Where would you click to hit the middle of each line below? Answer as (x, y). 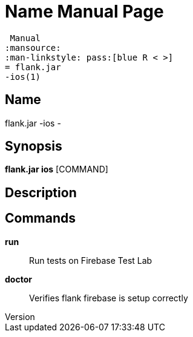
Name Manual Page (84, 11)
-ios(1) (23, 77)
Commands (41, 218)
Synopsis (34, 146)
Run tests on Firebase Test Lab (91, 260)
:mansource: (33, 47)
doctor (18, 279)
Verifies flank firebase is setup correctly (109, 298)
